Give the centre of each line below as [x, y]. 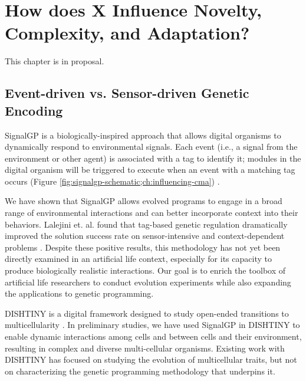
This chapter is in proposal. [55, 61]
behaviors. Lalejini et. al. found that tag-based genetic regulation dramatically [146, 224]
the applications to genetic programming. [79, 293]
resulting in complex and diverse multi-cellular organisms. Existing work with [145, 348]
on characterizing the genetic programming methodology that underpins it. [140, 371]
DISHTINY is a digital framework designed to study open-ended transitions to [147, 313]
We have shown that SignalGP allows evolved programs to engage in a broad [144, 201]
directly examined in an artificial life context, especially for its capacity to [138, 259]
